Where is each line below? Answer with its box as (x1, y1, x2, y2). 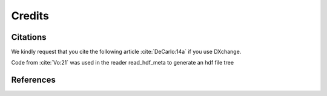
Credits (11, 9, 50, 22)
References (11, 75, 56, 85)
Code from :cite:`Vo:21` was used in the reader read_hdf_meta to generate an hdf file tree (11, 59, 234, 66)
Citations (11, 32, 47, 42)
